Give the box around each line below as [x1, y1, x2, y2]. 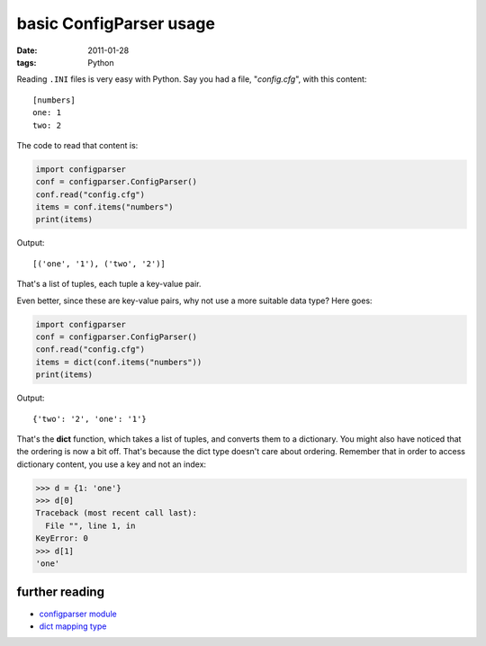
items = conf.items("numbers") [35, 202, 175, 212]
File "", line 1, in [45, 520, 136, 531]
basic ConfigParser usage [16, 13, 216, 33]
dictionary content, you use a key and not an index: [16, 459, 207, 470]
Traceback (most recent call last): [35, 508, 198, 518]
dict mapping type [39, 621, 107, 632]
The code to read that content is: [16, 139, 139, 150]
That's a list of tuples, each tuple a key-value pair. [16, 279, 202, 290]
